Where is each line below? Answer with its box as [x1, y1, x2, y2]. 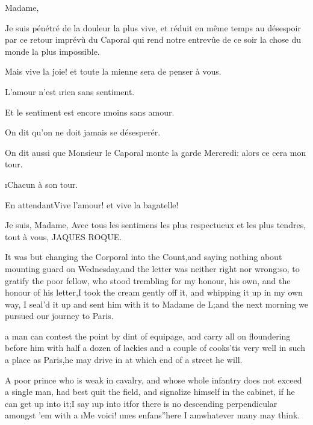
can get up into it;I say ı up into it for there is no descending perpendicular [5, 397, 277, 409]
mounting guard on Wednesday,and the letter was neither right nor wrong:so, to [5, 262, 300, 275]
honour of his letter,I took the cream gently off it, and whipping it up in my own [5, 286, 303, 299]
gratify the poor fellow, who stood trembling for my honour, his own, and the [5, 274, 291, 287]
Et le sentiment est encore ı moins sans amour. [5, 105, 175, 118]
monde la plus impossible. [5, 45, 100, 57]
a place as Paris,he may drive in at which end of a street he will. [5, 353, 243, 366]
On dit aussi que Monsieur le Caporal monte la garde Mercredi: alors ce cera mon [5, 146, 306, 158]
